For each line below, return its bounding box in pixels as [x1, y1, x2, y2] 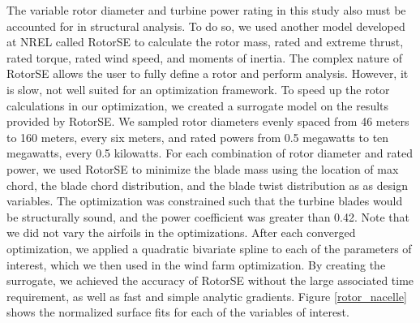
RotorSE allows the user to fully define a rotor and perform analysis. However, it [6, 65, 409, 82]
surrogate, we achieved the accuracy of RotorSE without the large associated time [6, 272, 414, 289]
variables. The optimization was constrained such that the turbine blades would [6, 192, 403, 209]
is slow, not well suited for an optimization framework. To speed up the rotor [6, 80, 390, 97]
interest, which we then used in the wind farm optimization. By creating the [6, 256, 386, 273]
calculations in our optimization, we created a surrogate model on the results [6, 97, 389, 114]
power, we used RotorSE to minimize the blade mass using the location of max [6, 160, 399, 177]
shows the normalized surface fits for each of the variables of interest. [6, 304, 349, 321]
